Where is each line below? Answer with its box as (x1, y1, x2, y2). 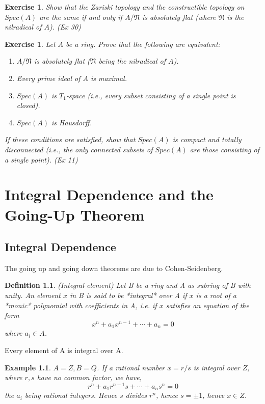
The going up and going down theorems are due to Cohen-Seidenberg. (5, 262, 223, 273)
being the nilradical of (98, 56, 166, 66)
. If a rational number (96, 362, 165, 372)
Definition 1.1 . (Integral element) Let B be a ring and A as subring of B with (5, 280, 251, 290)
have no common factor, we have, (37, 372, 142, 383)
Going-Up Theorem (5, 204, 145, 225)
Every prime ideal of (16, 72, 81, 83)
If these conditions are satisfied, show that (5, 134, 136, 145)
